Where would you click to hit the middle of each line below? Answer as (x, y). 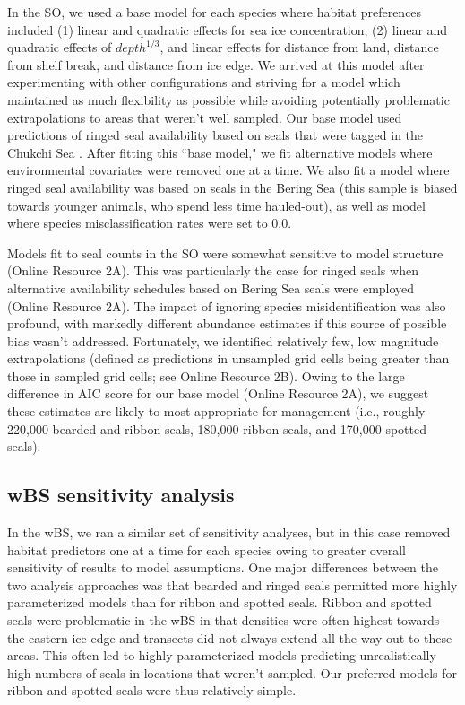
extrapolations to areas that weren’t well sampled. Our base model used (205, 117)
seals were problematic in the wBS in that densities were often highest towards (224, 620)
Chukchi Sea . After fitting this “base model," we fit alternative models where (220, 152)
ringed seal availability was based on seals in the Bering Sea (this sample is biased (232, 187)
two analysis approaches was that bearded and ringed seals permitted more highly (232, 584)
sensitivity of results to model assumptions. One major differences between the (223, 567)
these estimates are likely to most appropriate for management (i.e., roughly (216, 411)
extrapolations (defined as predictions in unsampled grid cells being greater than (228, 358)
